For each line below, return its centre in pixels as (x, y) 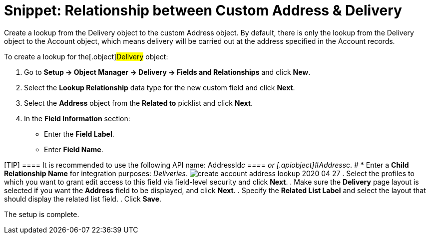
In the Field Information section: (77, 118)
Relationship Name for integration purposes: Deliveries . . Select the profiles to (209, 173)
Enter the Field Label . (79, 134)
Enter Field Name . (74, 149)
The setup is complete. (42, 214)
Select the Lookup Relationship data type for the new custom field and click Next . (160, 87)
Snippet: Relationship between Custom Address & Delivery (203, 10)
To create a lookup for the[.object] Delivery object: (86, 56)
